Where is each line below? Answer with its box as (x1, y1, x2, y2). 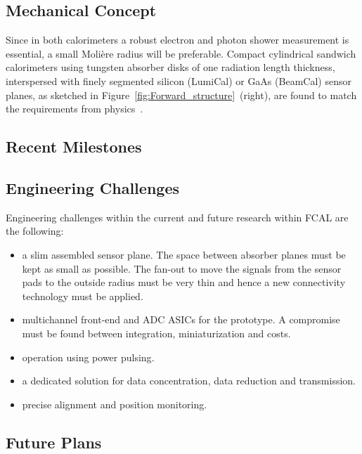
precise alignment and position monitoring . (22, 396, 207, 411)
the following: (6, 223, 64, 238)
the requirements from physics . (6, 101, 143, 116)
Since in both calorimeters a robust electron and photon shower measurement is (6, 32, 349, 47)
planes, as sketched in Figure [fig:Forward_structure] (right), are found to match (6, 87, 357, 102)
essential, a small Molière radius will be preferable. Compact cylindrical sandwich (6, 46, 356, 60)
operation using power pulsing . (22, 349, 155, 364)
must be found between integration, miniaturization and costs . (22, 325, 291, 340)
